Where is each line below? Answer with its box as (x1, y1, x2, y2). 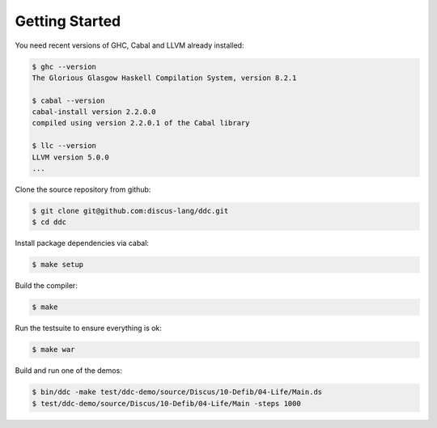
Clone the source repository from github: (15, 184, 151, 194)
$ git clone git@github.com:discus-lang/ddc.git (32, 206, 229, 216)
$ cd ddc (32, 218, 67, 227)
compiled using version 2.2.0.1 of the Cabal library (32, 118, 250, 128)
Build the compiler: (15, 281, 78, 290)
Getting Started (15, 12, 121, 30)
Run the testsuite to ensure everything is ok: (15, 324, 162, 333)
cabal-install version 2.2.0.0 (32, 108, 157, 117)
